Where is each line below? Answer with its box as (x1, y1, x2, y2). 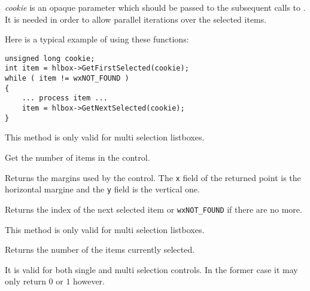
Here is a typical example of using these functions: (5, 33, 189, 45)
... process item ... (22, 94, 108, 103)
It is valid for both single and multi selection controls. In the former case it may (5, 263, 298, 275)
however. (73, 275, 105, 287)
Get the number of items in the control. (5, 151, 150, 163)
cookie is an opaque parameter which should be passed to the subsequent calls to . (5, 1, 306, 13)
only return (5, 275, 46, 287)
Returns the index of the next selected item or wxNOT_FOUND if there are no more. (5, 203, 302, 215)
